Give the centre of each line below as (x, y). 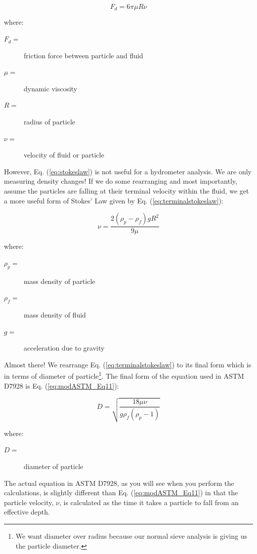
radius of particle (50, 122)
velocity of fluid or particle (64, 155)
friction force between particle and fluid (84, 55)
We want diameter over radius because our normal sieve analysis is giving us (131, 535)
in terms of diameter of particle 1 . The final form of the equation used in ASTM (124, 375)
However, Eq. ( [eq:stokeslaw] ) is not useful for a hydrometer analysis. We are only (128, 171)
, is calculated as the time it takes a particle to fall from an (149, 502)
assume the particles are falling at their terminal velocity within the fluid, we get (127, 190)
